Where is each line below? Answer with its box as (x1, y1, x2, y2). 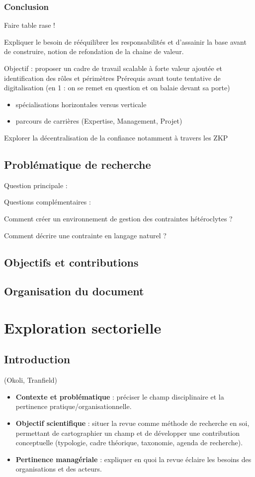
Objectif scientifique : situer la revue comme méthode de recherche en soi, (15, 418, 250, 428)
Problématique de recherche (4, 156, 151, 172)
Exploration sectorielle (4, 317, 162, 338)
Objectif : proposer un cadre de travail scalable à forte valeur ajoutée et (4, 63, 223, 73)
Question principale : (4, 180, 68, 190)
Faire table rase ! (4, 20, 56, 30)
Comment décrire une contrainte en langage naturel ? (4, 230, 167, 240)
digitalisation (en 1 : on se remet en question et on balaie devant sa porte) (4, 82, 230, 93)
